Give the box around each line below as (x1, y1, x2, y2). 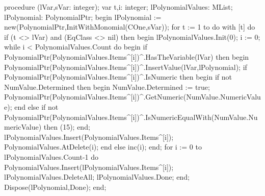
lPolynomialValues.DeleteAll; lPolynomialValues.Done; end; (4, 171, 190, 182)
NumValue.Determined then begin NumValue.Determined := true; (4, 81, 210, 92)
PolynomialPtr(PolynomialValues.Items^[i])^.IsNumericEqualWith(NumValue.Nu (4, 111, 258, 122)
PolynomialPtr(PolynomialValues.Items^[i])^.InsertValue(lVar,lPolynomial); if (4, 61, 247, 72)
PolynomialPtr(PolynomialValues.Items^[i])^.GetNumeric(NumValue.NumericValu (4, 91, 261, 102)
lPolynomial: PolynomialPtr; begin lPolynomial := (4, 11, 162, 22)
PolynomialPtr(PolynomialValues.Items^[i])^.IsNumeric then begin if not (4, 71, 232, 82)
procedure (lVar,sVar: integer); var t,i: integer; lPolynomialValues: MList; (4, 2, 233, 12)
